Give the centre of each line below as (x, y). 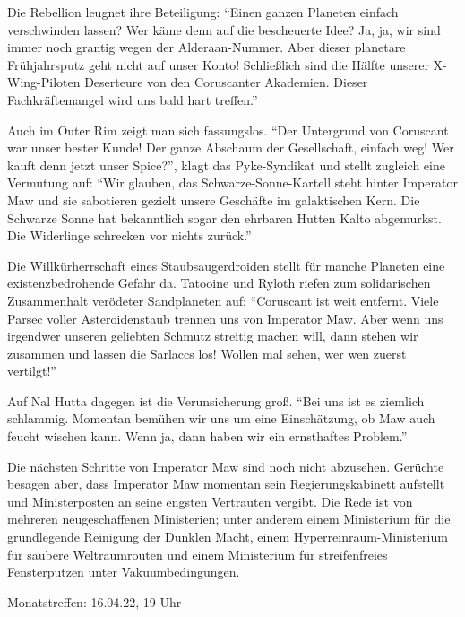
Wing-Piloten (44, 82)
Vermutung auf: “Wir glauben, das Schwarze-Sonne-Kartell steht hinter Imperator (232, 182)
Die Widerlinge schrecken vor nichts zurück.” (129, 235)
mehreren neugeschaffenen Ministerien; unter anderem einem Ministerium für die (229, 519)
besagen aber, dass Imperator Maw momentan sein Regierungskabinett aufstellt (226, 484)
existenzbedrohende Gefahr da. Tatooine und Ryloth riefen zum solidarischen (219, 283)
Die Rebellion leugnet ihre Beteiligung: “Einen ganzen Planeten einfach (203, 12)
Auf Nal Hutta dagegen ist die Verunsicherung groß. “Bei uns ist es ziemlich (216, 400)
